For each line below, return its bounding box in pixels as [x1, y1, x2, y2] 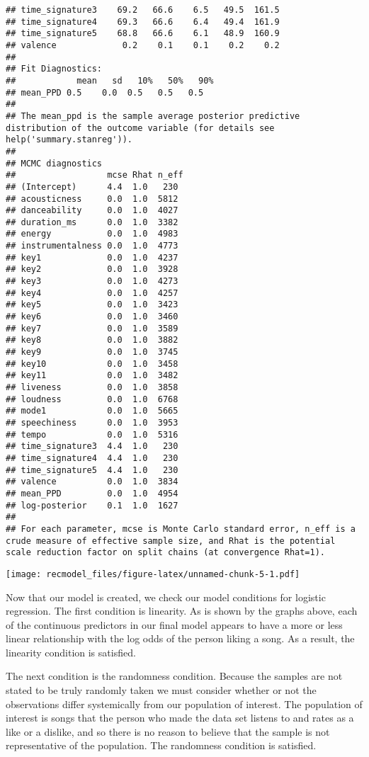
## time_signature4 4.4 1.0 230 [6, 453, 178, 463]
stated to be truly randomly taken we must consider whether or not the [6, 683, 317, 698]
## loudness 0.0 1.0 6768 [6, 394, 178, 404]
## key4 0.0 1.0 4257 [6, 288, 178, 298]
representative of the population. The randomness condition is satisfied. [6, 738, 317, 753]
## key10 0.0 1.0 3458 [6, 358, 178, 369]
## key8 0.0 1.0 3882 [6, 335, 178, 346]
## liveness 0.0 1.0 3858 [6, 382, 178, 392]
